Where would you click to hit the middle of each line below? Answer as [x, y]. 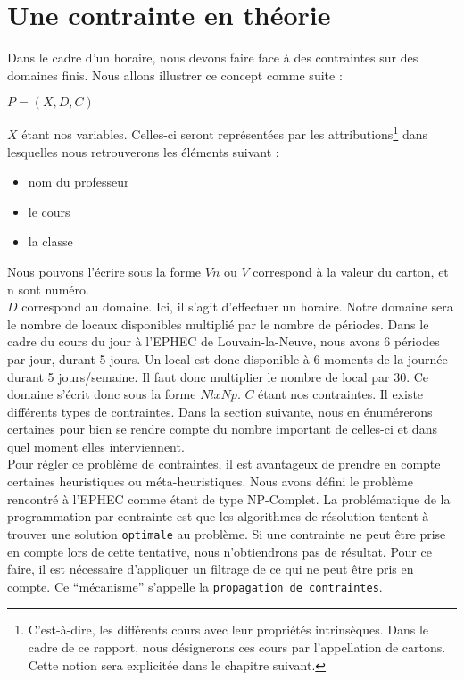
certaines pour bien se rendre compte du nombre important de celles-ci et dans [222, 429]
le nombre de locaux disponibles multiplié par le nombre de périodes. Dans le [218, 323]
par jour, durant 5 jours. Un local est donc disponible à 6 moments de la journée [228, 358]
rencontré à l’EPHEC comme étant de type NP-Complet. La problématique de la [229, 498]
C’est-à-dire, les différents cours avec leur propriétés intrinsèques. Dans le [228, 630]
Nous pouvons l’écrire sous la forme [104, 271]
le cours [49, 211]
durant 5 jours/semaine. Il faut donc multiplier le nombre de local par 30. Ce [218, 376]
